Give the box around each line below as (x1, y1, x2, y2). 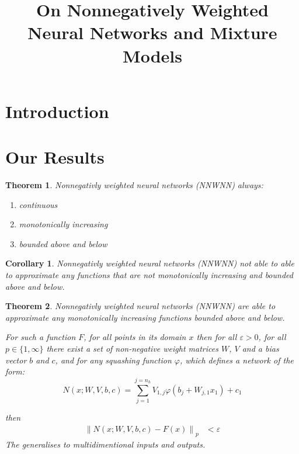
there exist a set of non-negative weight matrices (46, 342, 218, 354)
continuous (19, 198, 58, 210)
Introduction (5, 99, 109, 123)
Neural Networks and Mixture (27, 20, 277, 44)
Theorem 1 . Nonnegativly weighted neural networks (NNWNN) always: (5, 179, 263, 191)
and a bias (242, 342, 279, 354)
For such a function (5, 331, 76, 343)
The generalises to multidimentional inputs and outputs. (5, 438, 206, 450)
